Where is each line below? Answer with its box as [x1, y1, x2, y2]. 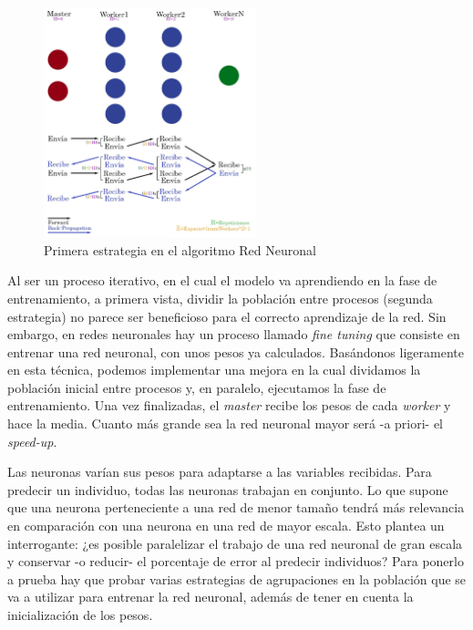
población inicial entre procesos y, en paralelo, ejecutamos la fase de [7, 377, 386, 397]
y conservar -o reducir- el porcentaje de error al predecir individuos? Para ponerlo [7, 552, 464, 571]
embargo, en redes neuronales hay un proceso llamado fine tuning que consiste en [7, 325, 460, 344]
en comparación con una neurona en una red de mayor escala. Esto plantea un [7, 516, 445, 535]
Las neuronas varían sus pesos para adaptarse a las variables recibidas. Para [7, 462, 432, 481]
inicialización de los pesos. [7, 605, 153, 625]
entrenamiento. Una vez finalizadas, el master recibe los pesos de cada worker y [7, 396, 451, 415]
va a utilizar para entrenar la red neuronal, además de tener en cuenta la [7, 587, 414, 606]
